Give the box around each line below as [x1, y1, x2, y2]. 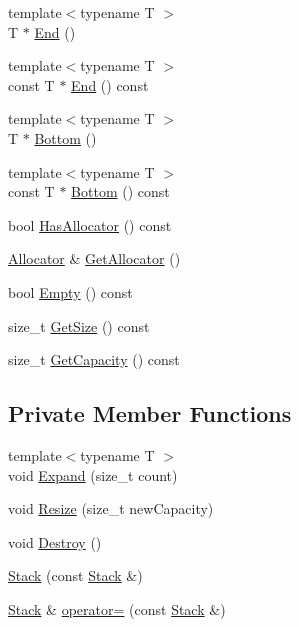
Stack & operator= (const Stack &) [8, 598, 226, 619]
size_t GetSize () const [8, 315, 150, 336]
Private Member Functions [8, 398, 292, 429]
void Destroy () [8, 531, 102, 552]
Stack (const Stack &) [8, 565, 143, 586]
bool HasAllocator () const [8, 214, 172, 235]
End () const [71, 74, 149, 95]
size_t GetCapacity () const [8, 349, 180, 370]
